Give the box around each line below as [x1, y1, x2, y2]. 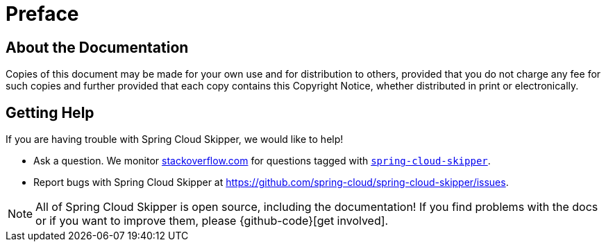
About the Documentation [6, 38, 189, 56]
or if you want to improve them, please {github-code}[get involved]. [35, 214, 389, 228]
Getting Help [6, 103, 94, 121]
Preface [6, 2, 79, 26]
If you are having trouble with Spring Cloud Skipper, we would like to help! [6, 133, 344, 146]
